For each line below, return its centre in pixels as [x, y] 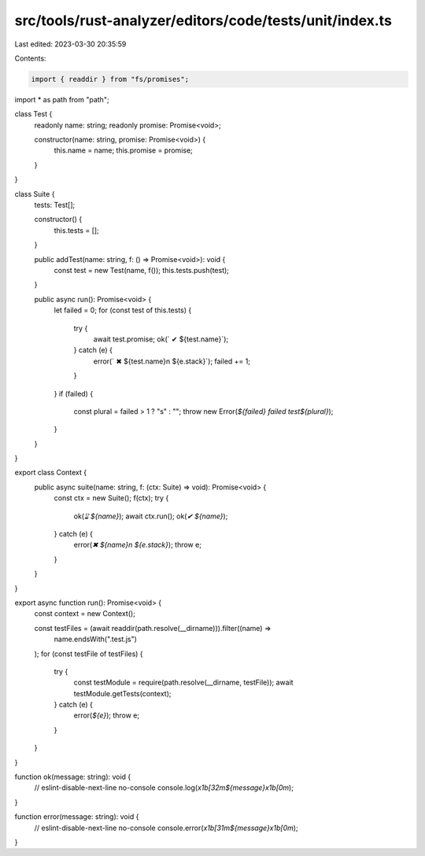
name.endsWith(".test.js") [96, 639]
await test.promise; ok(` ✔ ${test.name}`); [161, 339]
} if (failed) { [74, 393]
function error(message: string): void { [77, 817]
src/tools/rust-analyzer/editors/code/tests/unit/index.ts [203, 20]
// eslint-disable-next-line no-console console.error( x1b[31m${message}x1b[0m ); [166, 828]
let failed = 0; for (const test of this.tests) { [123, 310]
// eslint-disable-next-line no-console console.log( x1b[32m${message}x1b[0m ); [164, 788]
